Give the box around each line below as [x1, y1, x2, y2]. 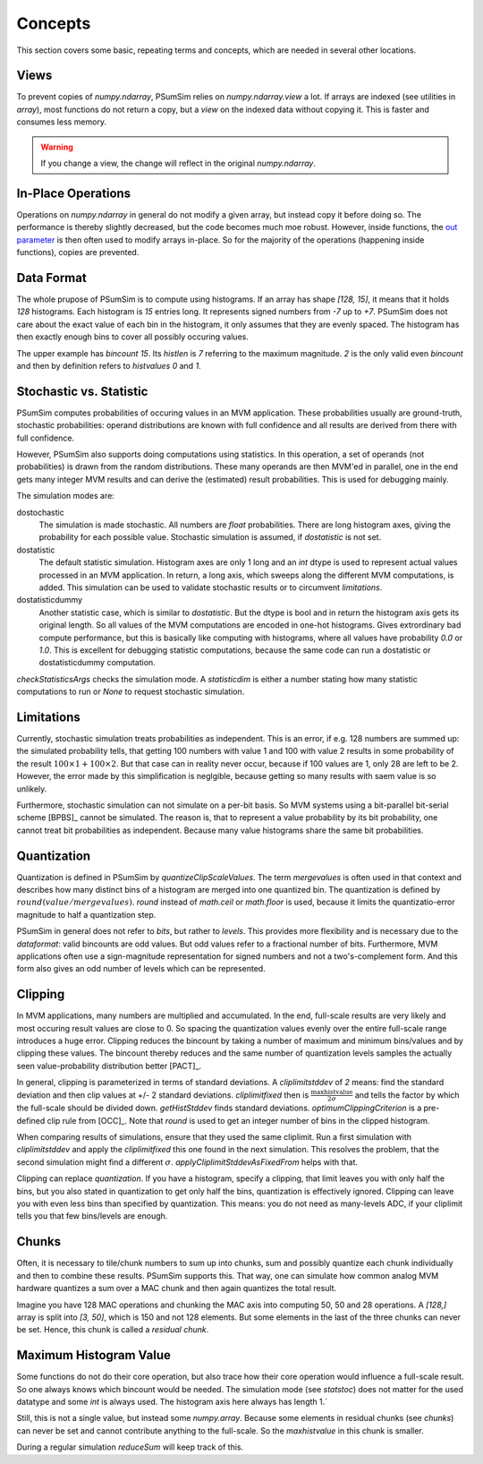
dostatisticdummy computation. [38, 657, 156, 668]
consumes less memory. [16, 116, 107, 127]
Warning [40, 141, 73, 152]
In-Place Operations [16, 185, 131, 201]
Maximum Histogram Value [16, 1348, 172, 1363]
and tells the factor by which [354, 1089, 460, 1100]
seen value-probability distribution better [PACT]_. [16, 1060, 202, 1071]
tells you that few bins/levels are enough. [16, 1211, 168, 1221]
